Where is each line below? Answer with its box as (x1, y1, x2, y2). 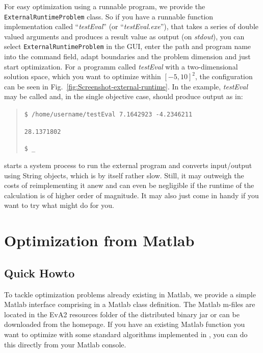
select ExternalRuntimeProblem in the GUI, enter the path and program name (4, 41, 251, 52)
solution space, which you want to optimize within (4, 71, 161, 82)
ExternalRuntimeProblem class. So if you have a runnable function (4, 11, 214, 21)
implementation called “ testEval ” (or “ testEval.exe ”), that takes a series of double (4, 21, 259, 32)
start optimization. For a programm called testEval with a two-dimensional (4, 61, 238, 72)
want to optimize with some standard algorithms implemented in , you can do (4, 328, 248, 339)
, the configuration (195, 71, 253, 82)
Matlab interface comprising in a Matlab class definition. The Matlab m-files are (4, 299, 255, 310)
